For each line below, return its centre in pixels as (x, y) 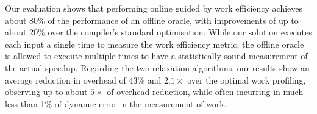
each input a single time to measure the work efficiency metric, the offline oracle (155, 44)
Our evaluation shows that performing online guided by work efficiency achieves (154, 8)
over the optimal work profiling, (247, 80)
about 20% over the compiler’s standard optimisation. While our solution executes (158, 32)
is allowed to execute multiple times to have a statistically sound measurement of (156, 56)
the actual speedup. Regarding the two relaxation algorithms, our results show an (157, 67)
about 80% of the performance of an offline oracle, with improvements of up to (152, 20)
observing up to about (46, 92)
